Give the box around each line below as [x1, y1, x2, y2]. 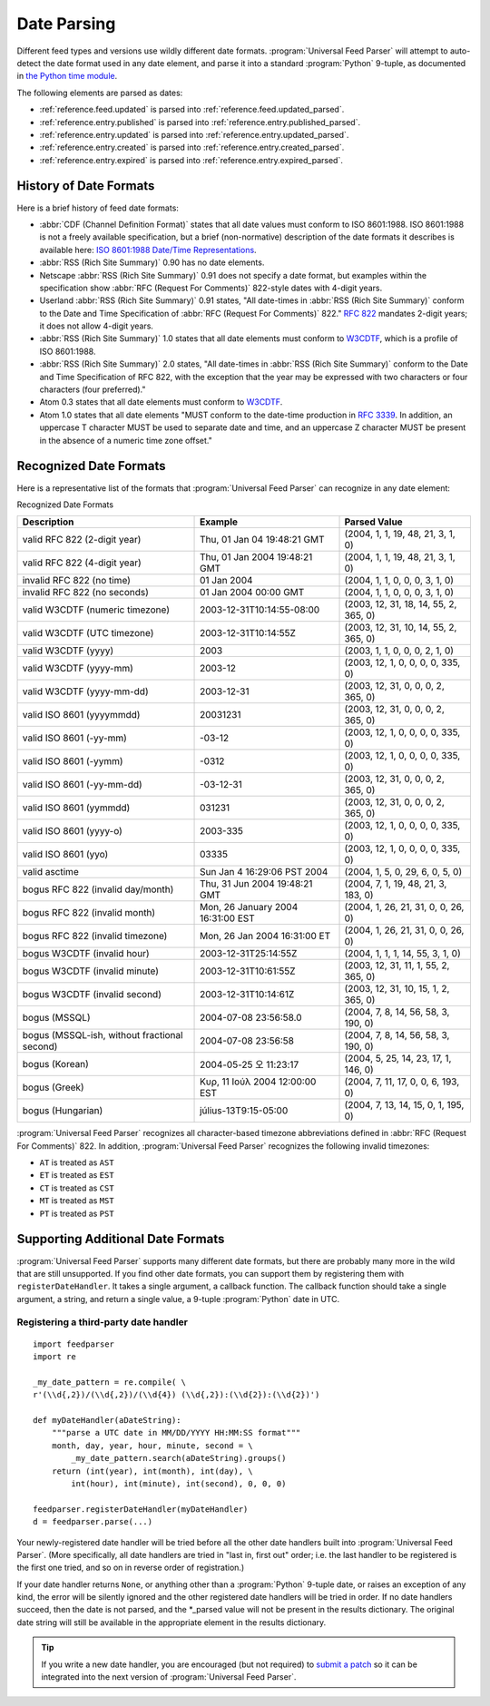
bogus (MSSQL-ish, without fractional [22, 1029, 183, 1042]
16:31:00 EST [200, 912, 256, 925]
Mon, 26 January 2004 [200, 901, 299, 914]
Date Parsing [16, 14, 116, 34]
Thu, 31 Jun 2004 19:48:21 [200, 878, 313, 890]
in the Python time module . [16, 71, 118, 82]
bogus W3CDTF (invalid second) [22, 988, 162, 1001]
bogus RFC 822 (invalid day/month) [22, 883, 174, 896]
